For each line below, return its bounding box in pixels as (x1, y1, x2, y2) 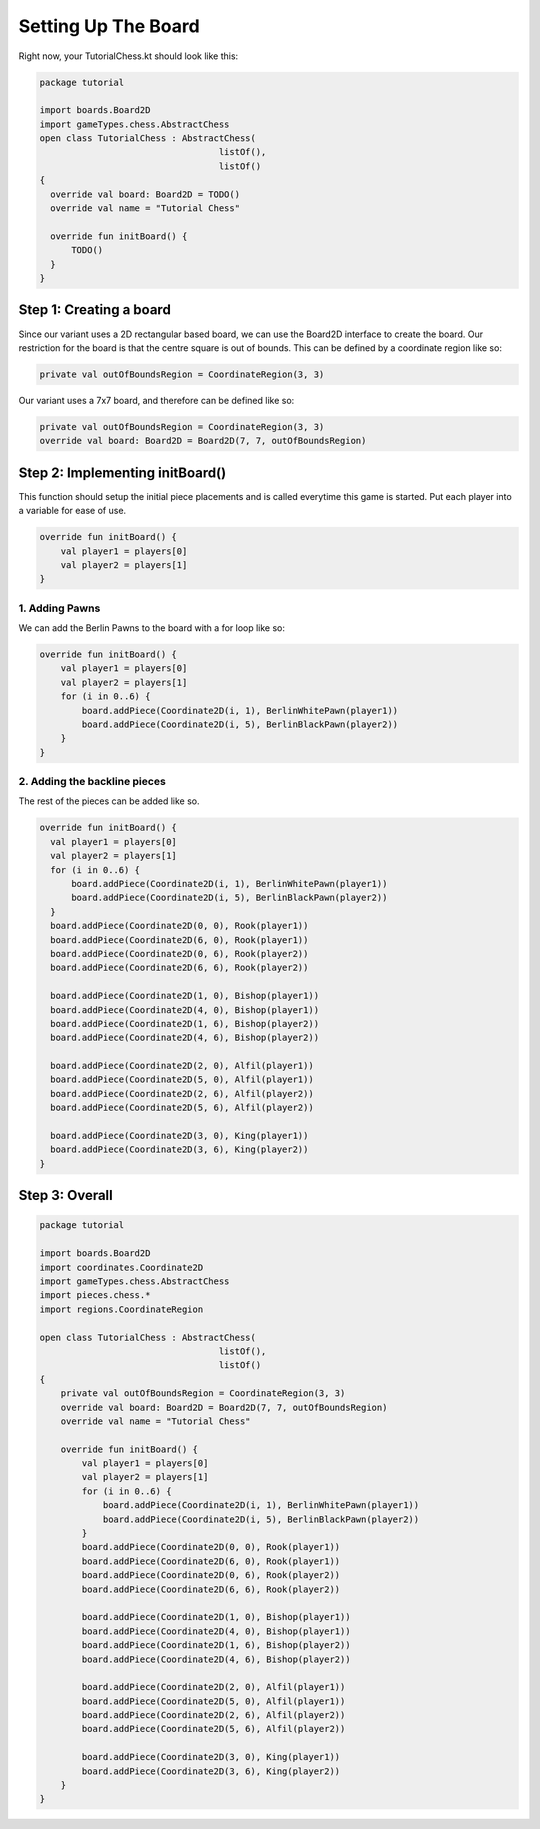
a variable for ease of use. (18, 505, 127, 517)
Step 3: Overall (18, 1187, 114, 1204)
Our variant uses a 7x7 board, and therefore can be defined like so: (18, 394, 295, 406)
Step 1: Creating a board (18, 301, 172, 319)
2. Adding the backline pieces (18, 775, 167, 789)
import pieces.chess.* (39, 1290, 151, 1301)
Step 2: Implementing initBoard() (18, 464, 227, 481)
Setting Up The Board (18, 15, 200, 37)
